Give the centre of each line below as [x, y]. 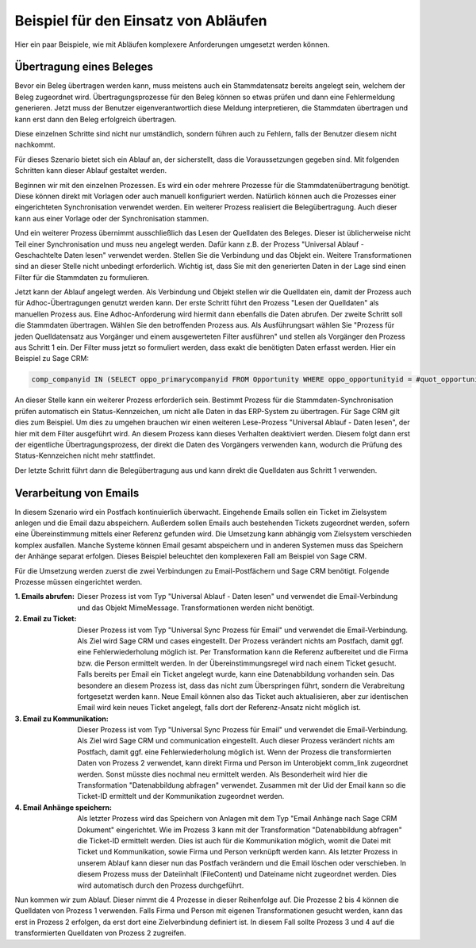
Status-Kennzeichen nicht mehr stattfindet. [85, 455]
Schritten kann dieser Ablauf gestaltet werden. [91, 171]
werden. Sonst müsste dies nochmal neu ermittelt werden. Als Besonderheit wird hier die [223, 774]
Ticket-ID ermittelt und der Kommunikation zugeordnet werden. [181, 796]
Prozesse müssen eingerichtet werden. [79, 582]
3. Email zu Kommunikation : [61, 719]
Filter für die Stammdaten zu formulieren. [82, 277]
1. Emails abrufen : [45, 597]
